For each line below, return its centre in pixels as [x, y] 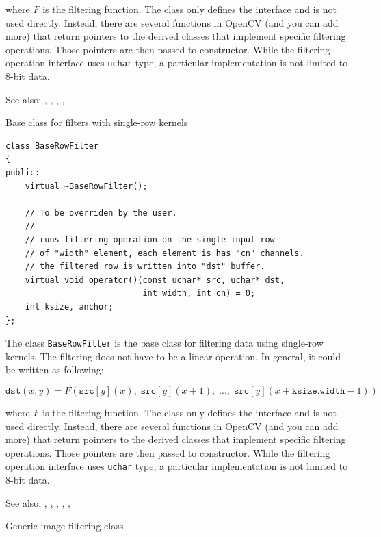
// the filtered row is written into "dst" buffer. [145, 267]
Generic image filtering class [65, 526]
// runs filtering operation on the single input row [150, 239]
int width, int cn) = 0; [199, 294]
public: [23, 173]
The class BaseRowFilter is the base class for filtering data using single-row [165, 343]
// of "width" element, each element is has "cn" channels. [165, 253]
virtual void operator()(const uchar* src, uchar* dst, [155, 280]
